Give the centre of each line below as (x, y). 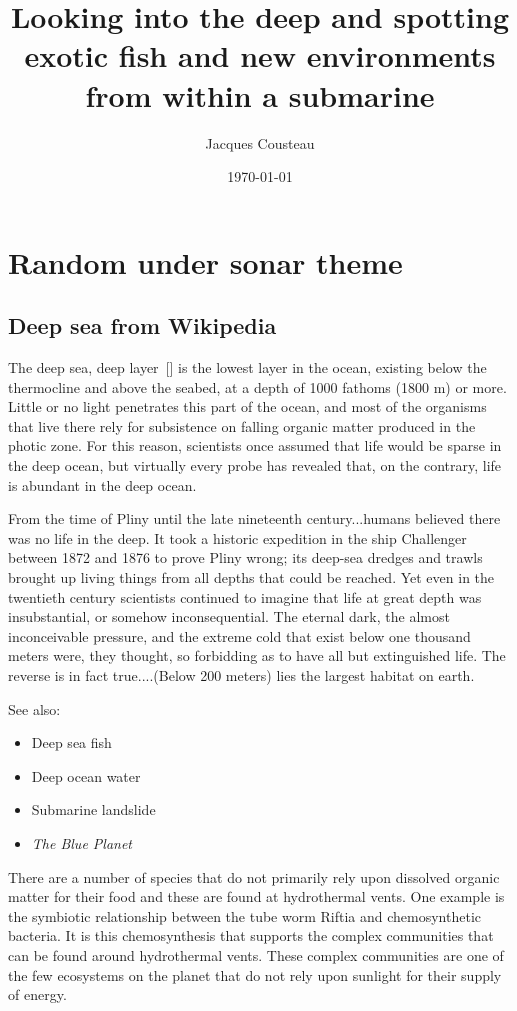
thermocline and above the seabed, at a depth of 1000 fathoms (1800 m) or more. (257, 386)
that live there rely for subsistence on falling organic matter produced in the (242, 425)
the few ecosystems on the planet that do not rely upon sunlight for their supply (255, 974)
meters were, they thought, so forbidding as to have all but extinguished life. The (257, 655)
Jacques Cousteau (260, 142)
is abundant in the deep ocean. (102, 484)
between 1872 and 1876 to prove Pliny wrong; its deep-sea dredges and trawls (245, 557)
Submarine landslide (93, 809)
